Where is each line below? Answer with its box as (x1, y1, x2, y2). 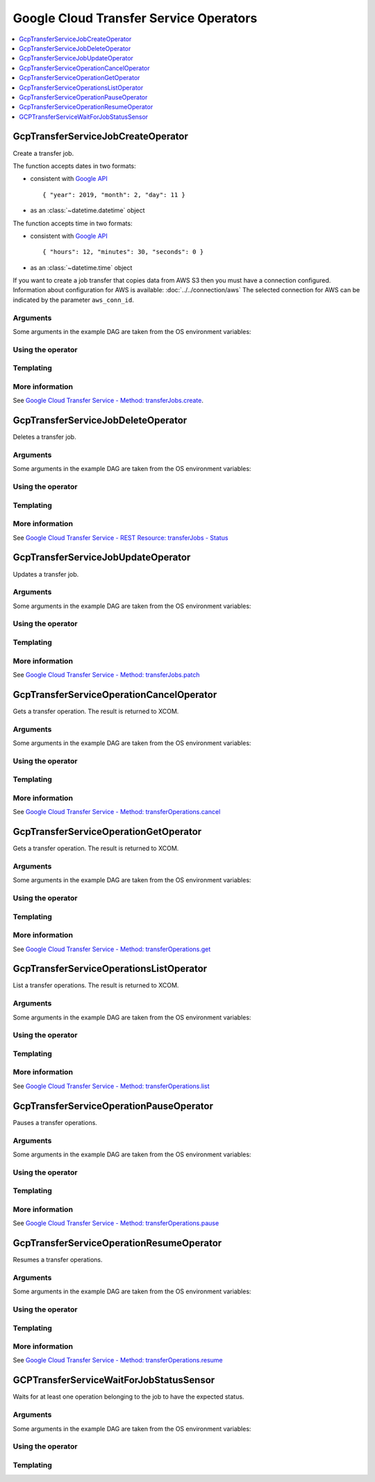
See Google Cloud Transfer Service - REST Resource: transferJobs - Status (12, 533, 228, 542)
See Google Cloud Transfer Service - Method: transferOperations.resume (12, 1356, 224, 1364)
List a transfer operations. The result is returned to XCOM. (12, 981, 179, 989)
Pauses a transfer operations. (12, 1118, 97, 1126)
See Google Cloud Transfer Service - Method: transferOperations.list (12, 1082, 210, 1090)
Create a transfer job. (12, 149, 74, 157)
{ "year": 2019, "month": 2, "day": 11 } (42, 191, 185, 198)
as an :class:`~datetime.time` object (30, 263, 133, 271)
